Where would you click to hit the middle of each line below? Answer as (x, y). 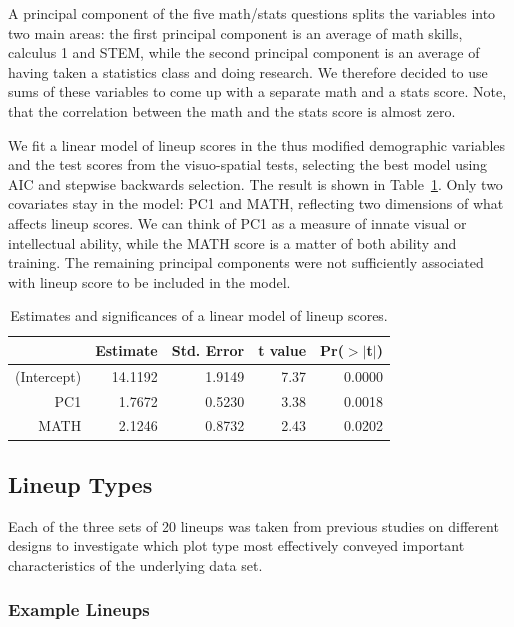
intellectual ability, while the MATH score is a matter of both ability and (232, 242)
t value (282, 349)
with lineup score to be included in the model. (149, 281)
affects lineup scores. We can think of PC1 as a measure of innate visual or (237, 222)
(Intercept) (48, 375)
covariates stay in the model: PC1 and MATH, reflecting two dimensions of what (256, 203)
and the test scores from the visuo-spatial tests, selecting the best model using (248, 164)
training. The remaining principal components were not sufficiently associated (246, 262)
